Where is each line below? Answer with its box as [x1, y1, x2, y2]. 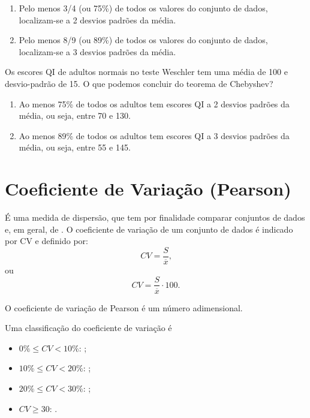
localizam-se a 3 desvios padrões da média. [19, 45, 176, 58]
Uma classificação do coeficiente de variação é [5, 321, 172, 334]
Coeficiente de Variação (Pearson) [5, 176, 291, 201]
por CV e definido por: [5, 234, 88, 247]
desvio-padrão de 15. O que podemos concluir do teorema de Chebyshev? [5, 77, 273, 89]
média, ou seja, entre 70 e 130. [19, 109, 131, 122]
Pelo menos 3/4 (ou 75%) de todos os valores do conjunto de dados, [19, 2, 268, 14]
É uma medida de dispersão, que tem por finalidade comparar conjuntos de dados [5, 211, 305, 224]
